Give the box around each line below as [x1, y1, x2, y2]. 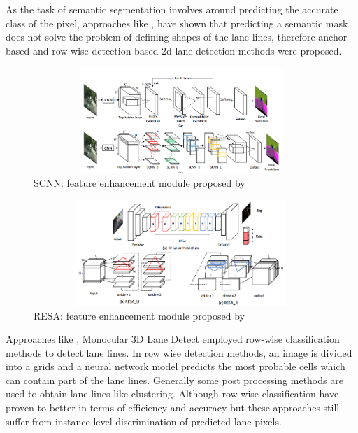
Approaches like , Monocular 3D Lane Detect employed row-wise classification [6, 332, 340, 346]
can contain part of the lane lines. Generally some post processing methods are [6, 372, 343, 387]
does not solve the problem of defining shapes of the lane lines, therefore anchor [6, 29, 348, 44]
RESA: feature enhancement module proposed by [34, 308, 245, 322]
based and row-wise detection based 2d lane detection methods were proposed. [6, 43, 342, 57]
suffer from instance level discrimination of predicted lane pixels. [6, 413, 282, 428]
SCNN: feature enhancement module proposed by [34, 176, 245, 190]
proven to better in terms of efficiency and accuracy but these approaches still [6, 400, 340, 415]
